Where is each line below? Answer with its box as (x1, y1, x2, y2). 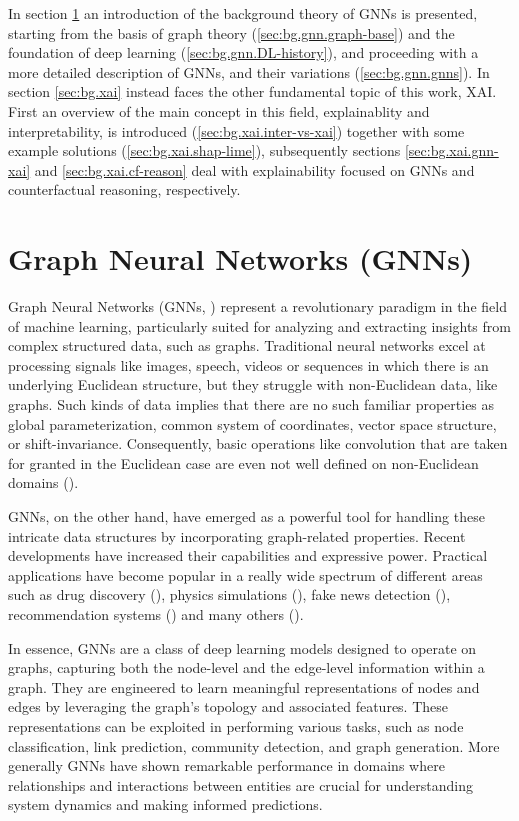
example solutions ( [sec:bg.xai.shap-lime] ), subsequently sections (8, 140, 401, 161)
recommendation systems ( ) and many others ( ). (8, 603, 304, 624)
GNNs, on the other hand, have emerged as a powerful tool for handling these (8, 506, 485, 526)
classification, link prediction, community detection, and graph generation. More (8, 735, 500, 756)
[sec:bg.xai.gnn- (404, 140, 499, 161)
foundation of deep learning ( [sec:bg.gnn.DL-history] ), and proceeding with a (8, 42, 479, 63)
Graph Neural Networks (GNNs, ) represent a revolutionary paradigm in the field (8, 296, 507, 317)
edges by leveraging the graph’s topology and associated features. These (8, 696, 449, 717)
